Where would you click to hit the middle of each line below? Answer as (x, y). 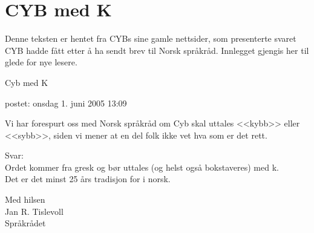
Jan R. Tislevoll (34, 211)
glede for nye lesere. (41, 62)
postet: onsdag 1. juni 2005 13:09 (66, 103)
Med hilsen (25, 199)
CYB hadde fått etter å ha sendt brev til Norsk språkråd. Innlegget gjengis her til (157, 50)
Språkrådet (25, 223)
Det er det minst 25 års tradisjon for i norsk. (88, 179)
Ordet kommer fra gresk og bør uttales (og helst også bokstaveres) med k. (142, 167)
